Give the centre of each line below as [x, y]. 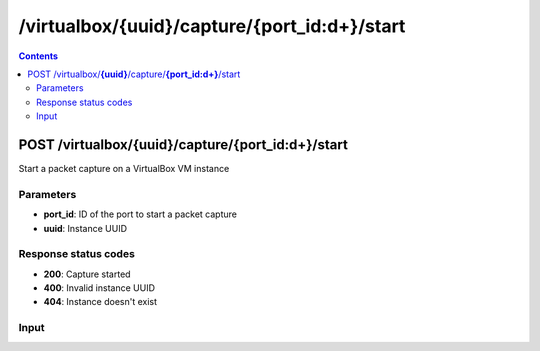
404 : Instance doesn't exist [100, 302]
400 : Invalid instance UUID [99, 288]
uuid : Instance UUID [85, 228]
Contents [38, 56]
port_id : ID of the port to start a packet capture [140, 214]
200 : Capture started [87, 274]
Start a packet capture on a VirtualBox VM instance [124, 169]
